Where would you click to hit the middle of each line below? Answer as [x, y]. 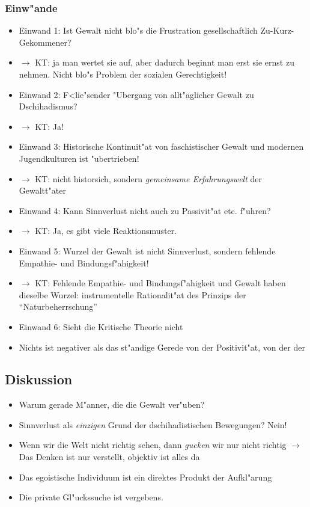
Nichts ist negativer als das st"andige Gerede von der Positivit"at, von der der [162, 347]
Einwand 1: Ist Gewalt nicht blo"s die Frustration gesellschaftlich [138, 30]
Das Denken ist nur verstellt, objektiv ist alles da [109, 457]
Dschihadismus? [48, 106]
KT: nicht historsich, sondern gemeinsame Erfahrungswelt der [148, 178]
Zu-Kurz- [277, 30]
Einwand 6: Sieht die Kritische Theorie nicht [101, 326]
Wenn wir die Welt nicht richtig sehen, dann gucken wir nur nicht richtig [153, 445]
